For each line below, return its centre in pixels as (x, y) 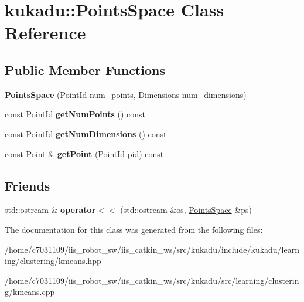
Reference (45, 33)
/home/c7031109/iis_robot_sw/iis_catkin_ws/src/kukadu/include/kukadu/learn (152, 249)
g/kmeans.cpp (30, 292)
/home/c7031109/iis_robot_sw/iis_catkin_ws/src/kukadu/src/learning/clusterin (152, 280)
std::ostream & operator (50, 210)
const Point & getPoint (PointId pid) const (84, 153)
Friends (28, 185)
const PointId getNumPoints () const (75, 114)
